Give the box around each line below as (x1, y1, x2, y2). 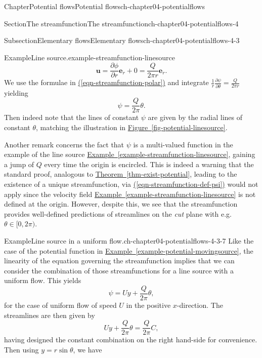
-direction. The (177, 299, 223, 310)
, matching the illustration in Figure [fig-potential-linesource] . (36, 122, 228, 132)
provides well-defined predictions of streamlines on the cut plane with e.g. (4, 208, 232, 219)
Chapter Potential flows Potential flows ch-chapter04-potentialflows (4, 1, 205, 11)
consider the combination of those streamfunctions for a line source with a (4, 265, 234, 275)
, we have (73, 344, 102, 354)
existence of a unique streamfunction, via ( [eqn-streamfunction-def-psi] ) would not (4, 178, 258, 189)
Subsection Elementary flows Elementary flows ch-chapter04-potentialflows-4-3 (4, 35, 240, 46)
